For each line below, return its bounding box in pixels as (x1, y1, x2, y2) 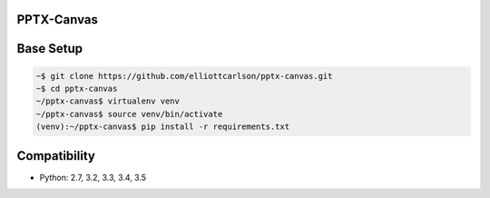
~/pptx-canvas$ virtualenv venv (35, 96, 181, 106)
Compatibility (16, 148, 95, 163)
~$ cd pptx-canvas (35, 84, 118, 94)
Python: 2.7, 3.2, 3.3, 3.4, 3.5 (39, 172, 147, 183)
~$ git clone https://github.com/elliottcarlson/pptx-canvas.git (35, 71, 333, 81)
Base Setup (16, 41, 83, 56)
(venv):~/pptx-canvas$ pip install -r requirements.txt (35, 122, 290, 132)
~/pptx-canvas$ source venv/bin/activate (35, 109, 223, 119)
